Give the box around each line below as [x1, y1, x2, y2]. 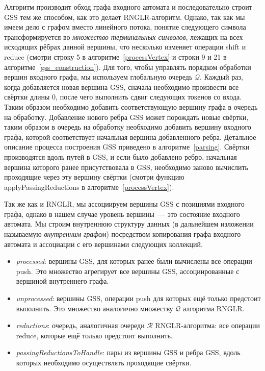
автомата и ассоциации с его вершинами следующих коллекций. [4, 238, 203, 249]
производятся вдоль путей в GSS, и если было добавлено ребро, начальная [4, 151, 237, 162]
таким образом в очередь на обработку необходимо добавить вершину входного [4, 121, 251, 132]
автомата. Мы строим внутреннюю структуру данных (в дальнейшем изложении [4, 218, 254, 229]
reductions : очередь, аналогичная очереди [16, 320, 145, 331]
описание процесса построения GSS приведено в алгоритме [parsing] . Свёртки [4, 141, 250, 152]
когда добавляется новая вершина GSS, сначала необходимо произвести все [4, 81, 239, 92]
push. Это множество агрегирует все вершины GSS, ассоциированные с [16, 265, 240, 276]
